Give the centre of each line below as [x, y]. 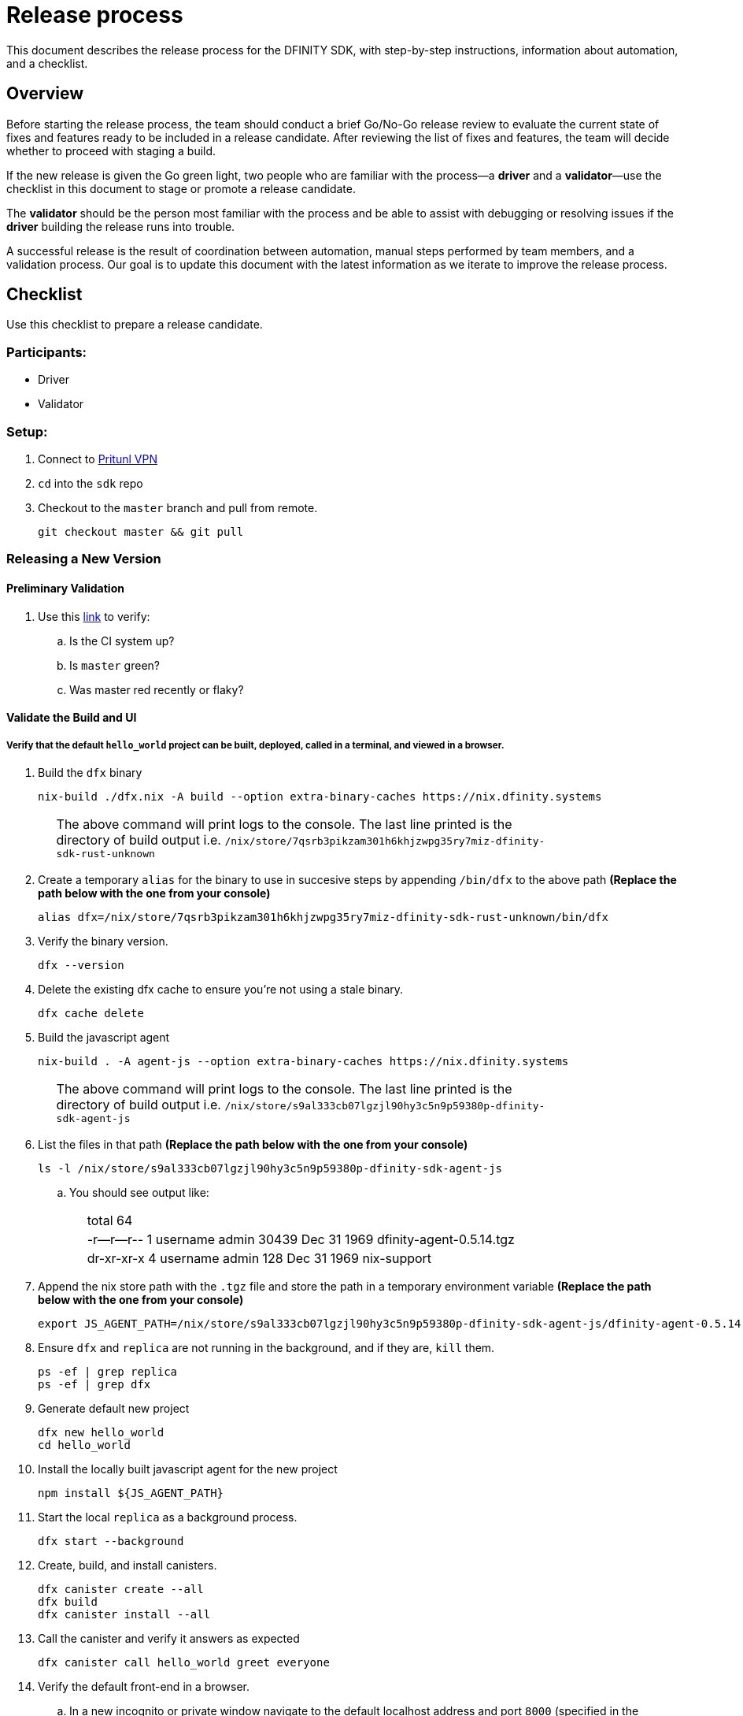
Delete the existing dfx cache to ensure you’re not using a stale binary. [221, 989]
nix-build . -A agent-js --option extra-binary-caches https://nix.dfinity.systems [303, 1061]
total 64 [110, 1220]
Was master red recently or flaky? [157, 689]
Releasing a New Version [84, 559]
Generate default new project [114, 1408]
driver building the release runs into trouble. [121, 226]
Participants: [47, 352]
